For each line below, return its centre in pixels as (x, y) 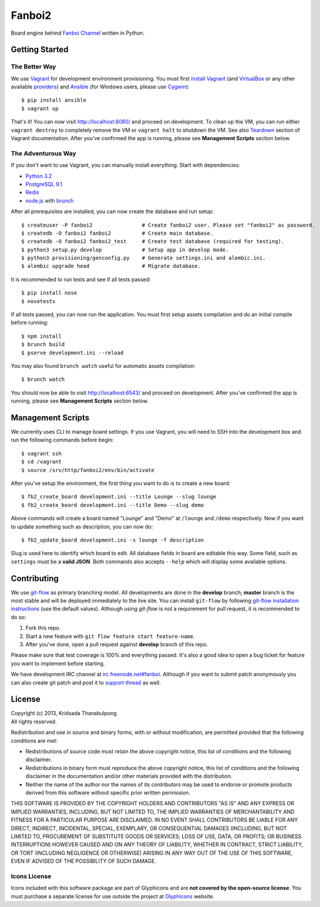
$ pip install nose (49, 293)
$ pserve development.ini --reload (73, 353)
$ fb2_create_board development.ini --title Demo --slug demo (113, 505)
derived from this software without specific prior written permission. (108, 793)
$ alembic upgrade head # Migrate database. (111, 266)
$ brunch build (43, 345)
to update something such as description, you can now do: (82, 526)
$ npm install (41, 336)
